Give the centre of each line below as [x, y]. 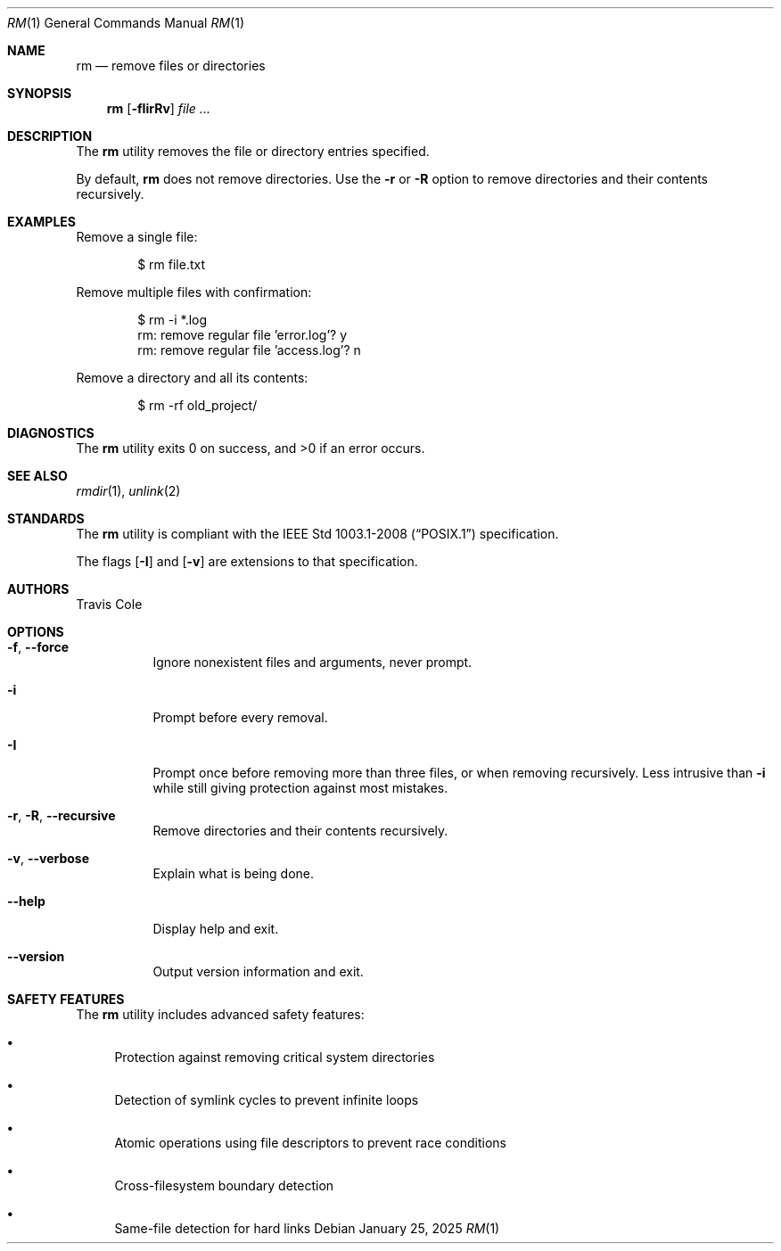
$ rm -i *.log [173, 320]
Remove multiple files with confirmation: [194, 292]
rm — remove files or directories [171, 66]
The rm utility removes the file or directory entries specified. [253, 151]
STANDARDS [46, 519]
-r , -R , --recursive [62, 815]
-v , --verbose [49, 858]
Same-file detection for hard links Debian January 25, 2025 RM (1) [307, 1228]
